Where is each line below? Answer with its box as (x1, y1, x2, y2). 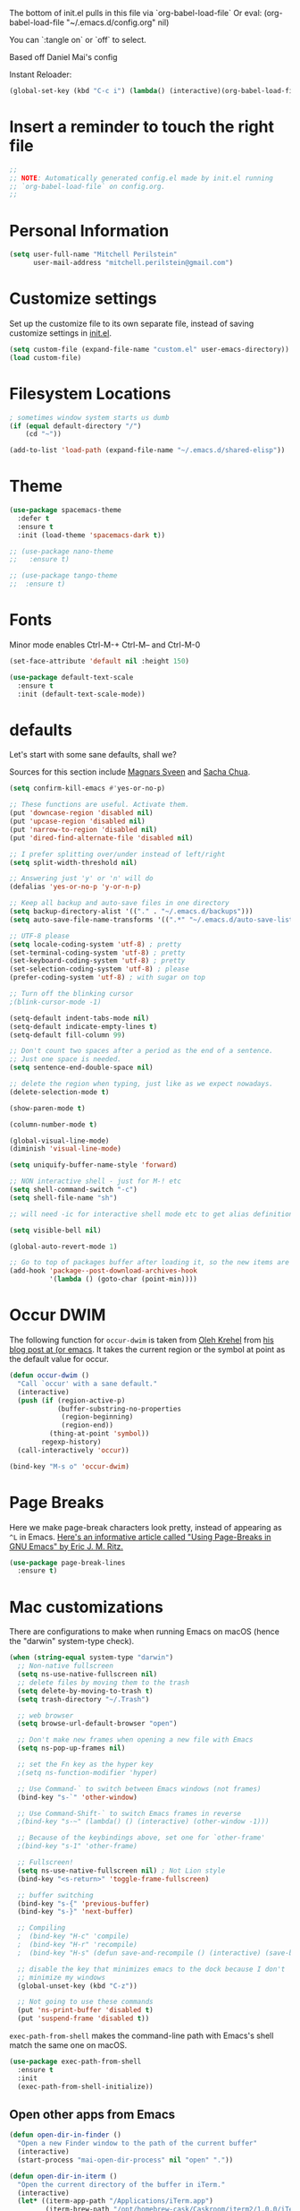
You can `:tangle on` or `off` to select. (9, 35, 147, 45)
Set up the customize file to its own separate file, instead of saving (9, 318, 254, 329)
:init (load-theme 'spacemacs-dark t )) (17, 530, 166, 540)
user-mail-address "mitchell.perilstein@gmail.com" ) (32, 259, 234, 268)
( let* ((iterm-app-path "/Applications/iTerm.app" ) (17, 2197, 214, 2206)
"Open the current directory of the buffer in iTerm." (17, 2180, 226, 2189)
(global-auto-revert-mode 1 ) (9, 1242, 118, 1251)
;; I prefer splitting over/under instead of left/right (9, 850, 226, 859)
